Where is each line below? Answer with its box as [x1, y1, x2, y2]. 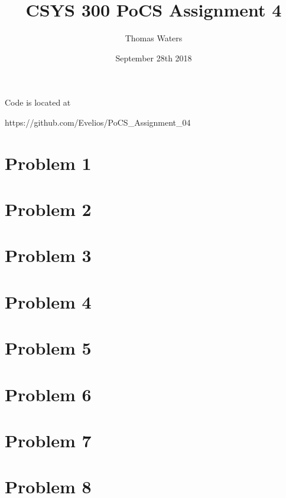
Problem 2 [5, 197, 92, 221]
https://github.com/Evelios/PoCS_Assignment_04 [5, 116, 191, 128]
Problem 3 [5, 243, 92, 267]
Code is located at [5, 96, 71, 109]
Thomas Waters [125, 32, 183, 44]
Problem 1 [5, 150, 92, 175]
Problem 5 [5, 336, 92, 360]
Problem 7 [5, 428, 92, 452]
